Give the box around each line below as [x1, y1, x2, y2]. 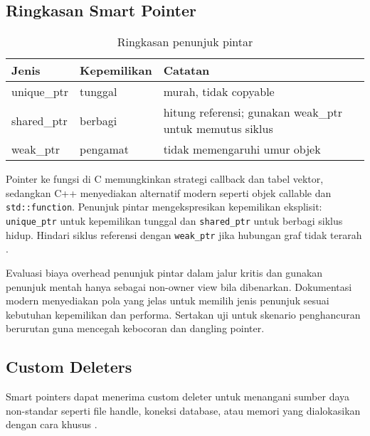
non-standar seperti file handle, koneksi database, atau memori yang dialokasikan [6, 403, 361, 418]
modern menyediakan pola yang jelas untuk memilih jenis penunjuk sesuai [6, 293, 329, 308]
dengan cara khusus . [6, 417, 97, 432]
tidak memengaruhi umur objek [163, 141, 321, 158]
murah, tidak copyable [163, 83, 275, 100]
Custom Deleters [6, 356, 132, 378]
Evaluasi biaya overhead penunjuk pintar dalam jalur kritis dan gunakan [6, 265, 323, 280]
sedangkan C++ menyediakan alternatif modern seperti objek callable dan [6, 185, 332, 200]
